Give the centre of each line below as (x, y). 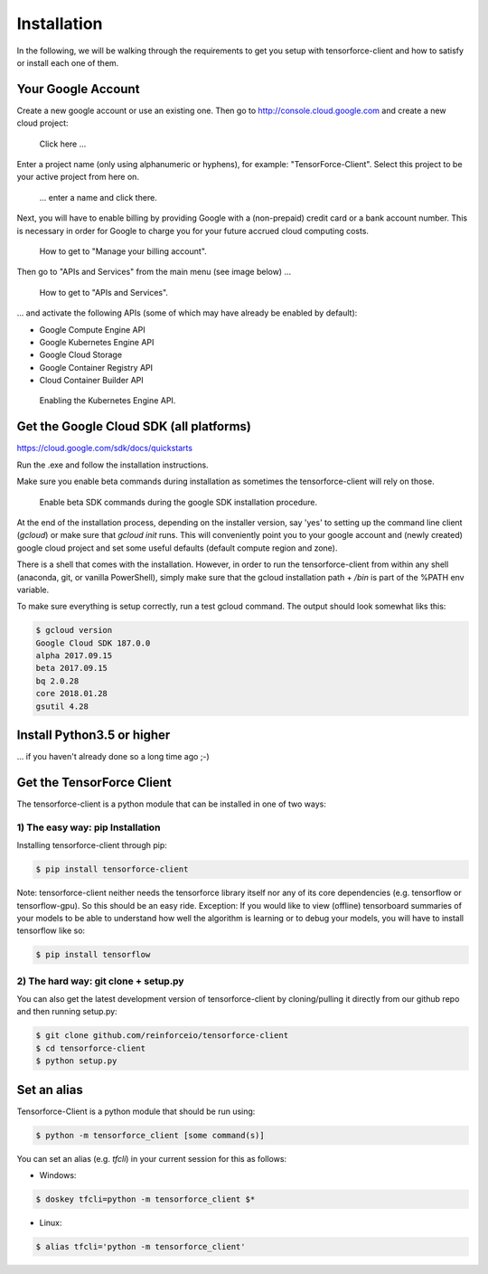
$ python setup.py (76, 1061)
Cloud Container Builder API (91, 381)
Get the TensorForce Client (94, 782)
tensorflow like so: (51, 930)
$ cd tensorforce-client (91, 1048)
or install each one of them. (68, 62)
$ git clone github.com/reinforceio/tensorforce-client (162, 1036)
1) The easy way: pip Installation (89, 827)
